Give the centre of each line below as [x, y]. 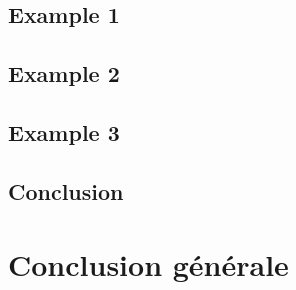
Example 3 [64, 131]
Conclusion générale [148, 264]
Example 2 [64, 73]
